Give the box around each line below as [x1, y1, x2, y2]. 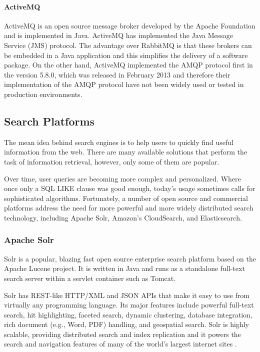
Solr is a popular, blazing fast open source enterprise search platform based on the [4, 253, 256, 263]
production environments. [4, 88, 82, 99]
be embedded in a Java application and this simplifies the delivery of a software [4, 49, 248, 60]
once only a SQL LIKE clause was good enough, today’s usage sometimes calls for [4, 183, 255, 193]
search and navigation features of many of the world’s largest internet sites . [4, 338, 237, 349]
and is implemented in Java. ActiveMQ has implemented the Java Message [4, 30, 233, 40]
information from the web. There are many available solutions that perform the [4, 146, 247, 157]
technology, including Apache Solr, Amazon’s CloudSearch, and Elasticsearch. [4, 212, 242, 222]
